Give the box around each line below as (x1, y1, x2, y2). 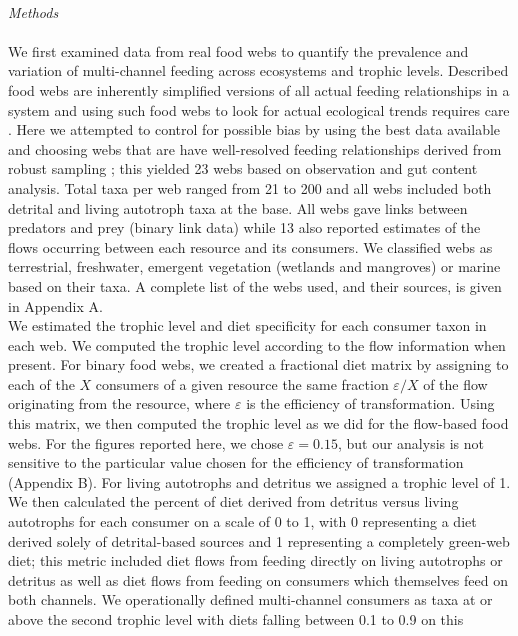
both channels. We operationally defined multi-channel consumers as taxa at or (8, 589, 493, 610)
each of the (8, 373, 75, 394)
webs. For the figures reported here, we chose (8, 432, 284, 453)
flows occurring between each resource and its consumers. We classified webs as (8, 236, 493, 257)
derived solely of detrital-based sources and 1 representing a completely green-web (8, 530, 510, 551)
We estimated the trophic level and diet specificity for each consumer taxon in (8, 315, 487, 336)
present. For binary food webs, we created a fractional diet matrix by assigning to (8, 354, 509, 375)
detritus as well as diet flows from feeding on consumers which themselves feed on (8, 569, 508, 590)
